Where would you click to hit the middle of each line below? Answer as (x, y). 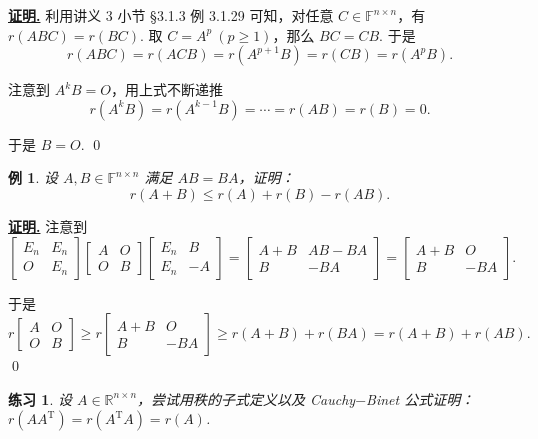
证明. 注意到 (48, 225)
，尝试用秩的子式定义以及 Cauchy (246, 398)
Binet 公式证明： (420, 398)
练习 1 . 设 (40, 398)
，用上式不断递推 (167, 89)
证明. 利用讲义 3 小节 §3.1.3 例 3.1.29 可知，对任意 (171, 15)
